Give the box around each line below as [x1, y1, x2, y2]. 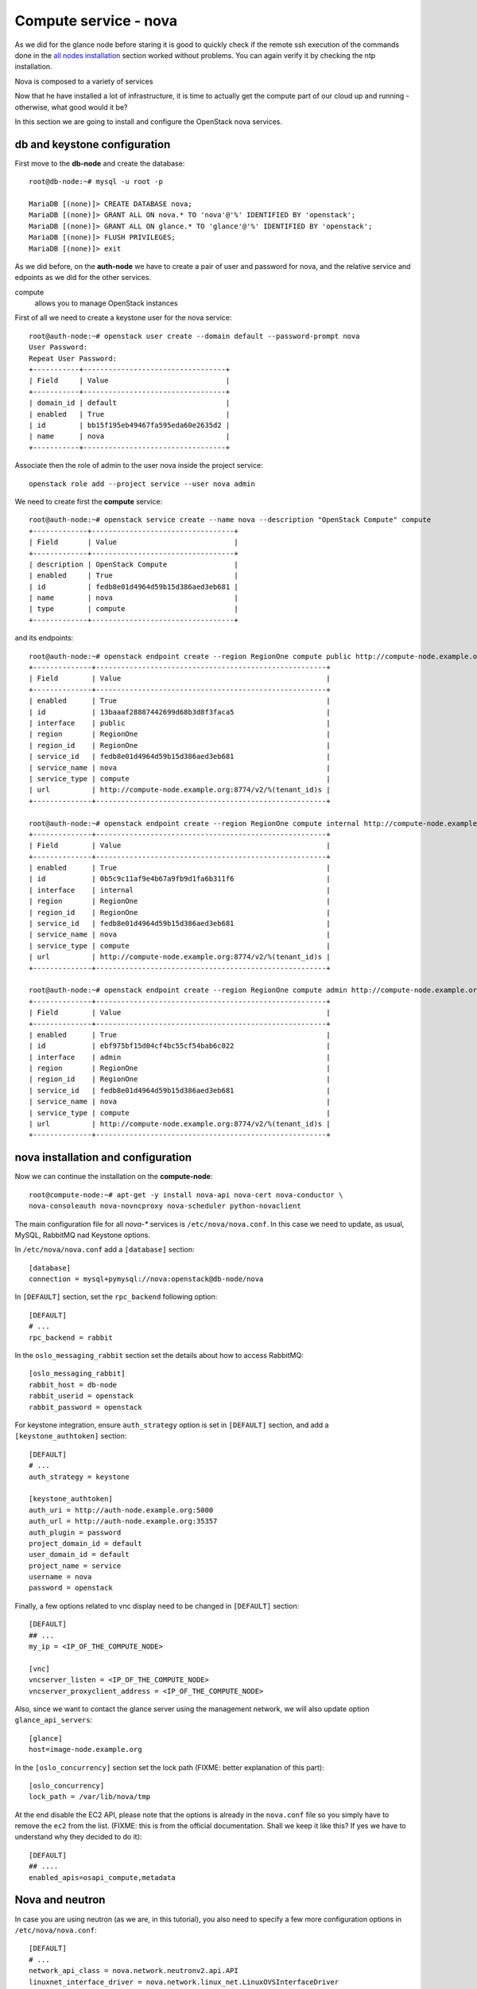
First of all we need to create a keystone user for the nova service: [14, 313, 232, 322]
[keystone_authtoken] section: [14, 1431, 127, 1441]
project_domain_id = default [29, 1539, 142, 1547]
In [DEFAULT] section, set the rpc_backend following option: [14, 1292, 218, 1302]
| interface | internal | [29, 886, 331, 894]
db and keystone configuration [14, 138, 171, 151]
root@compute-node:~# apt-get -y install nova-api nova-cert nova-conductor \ [29, 1190, 343, 1199]
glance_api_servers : [14, 1715, 93, 1725]
